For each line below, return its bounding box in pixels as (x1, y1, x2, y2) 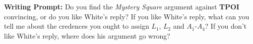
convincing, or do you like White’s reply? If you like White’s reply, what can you (4, 11, 250, 21)
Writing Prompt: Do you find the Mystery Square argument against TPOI (4, 1, 240, 11)
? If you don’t (205, 21, 247, 31)
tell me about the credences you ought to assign (4, 21, 149, 31)
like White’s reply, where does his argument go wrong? (4, 30, 170, 41)
